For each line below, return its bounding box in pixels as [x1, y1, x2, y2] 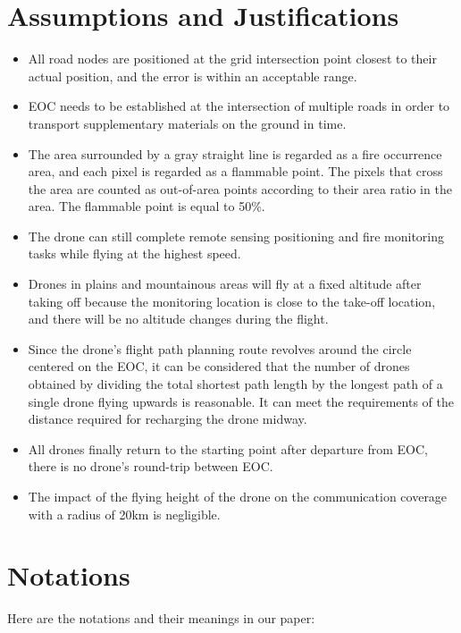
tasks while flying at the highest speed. [28, 244, 241, 263]
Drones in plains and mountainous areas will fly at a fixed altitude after [28, 274, 422, 293]
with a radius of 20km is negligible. [28, 504, 221, 523]
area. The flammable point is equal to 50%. [28, 197, 265, 215]
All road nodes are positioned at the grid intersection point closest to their [28, 49, 437, 68]
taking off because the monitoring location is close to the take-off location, [28, 291, 436, 310]
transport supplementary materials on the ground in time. [28, 114, 347, 132]
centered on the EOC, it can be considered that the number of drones [28, 357, 410, 376]
